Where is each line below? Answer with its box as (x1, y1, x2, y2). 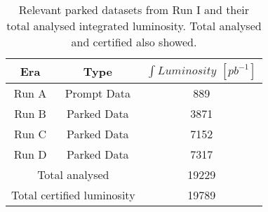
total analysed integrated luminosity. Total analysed (6, 18, 262, 34)
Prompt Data (65, 85, 131, 101)
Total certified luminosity (11, 187, 135, 203)
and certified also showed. (71, 34, 197, 50)
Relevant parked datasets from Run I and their (18, 1, 250, 18)
